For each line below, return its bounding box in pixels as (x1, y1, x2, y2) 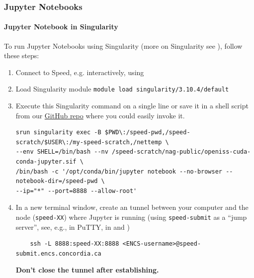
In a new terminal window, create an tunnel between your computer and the (15, 202, 249, 212)
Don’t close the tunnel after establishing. (15, 265, 159, 275)
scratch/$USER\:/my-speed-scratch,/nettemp (15, 138, 162, 146)
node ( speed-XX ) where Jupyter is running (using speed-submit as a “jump (15, 212, 247, 222)
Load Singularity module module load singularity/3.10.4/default (15, 84, 229, 94)
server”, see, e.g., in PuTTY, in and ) (15, 221, 130, 232)
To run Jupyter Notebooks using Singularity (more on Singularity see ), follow (4, 40, 243, 51)
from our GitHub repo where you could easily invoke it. (15, 110, 185, 120)
